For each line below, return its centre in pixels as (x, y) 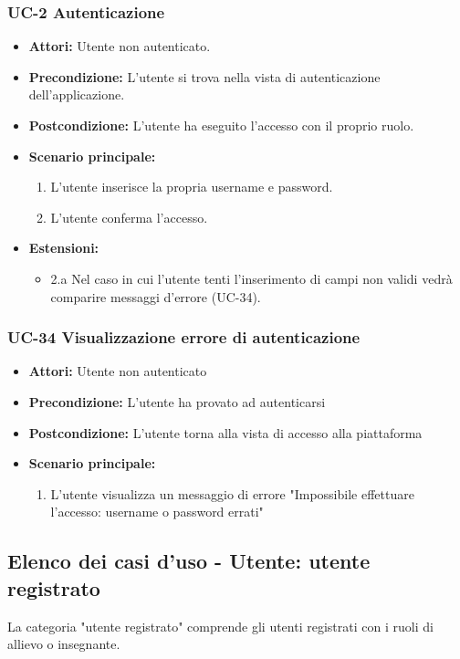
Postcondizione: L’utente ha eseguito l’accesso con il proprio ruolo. (221, 125)
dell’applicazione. (77, 94)
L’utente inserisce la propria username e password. (192, 187)
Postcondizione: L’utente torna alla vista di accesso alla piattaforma (225, 432)
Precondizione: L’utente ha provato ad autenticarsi (177, 401)
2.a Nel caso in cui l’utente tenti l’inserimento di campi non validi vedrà (251, 278)
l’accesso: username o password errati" (157, 512)
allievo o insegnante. (64, 644)
